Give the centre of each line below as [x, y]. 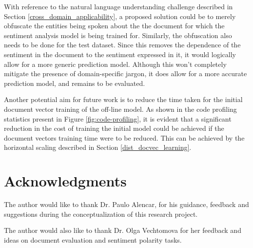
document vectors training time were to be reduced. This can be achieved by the [124, 137]
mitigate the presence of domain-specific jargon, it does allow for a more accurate [126, 73]
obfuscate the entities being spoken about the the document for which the [114, 26]
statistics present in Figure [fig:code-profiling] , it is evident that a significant [118, 118]
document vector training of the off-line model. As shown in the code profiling [120, 109]
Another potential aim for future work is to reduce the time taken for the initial [123, 99]
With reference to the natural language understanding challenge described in [118, 6]
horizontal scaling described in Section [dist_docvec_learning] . [98, 147]
